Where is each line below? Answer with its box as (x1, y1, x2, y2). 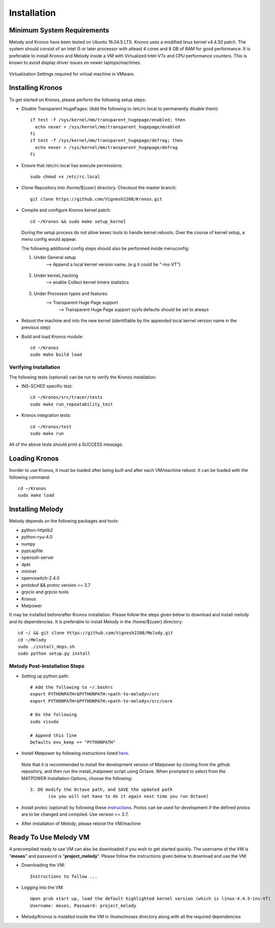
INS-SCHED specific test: (21, 383, 73, 389)
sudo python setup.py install (18, 651, 91, 656)
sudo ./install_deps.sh (18, 644, 75, 649)
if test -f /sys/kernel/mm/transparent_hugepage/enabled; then (30, 117, 186, 123)
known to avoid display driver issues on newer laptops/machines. (9, 59, 141, 66)
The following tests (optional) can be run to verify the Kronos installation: (9, 374, 157, 380)
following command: (9, 474, 51, 480)
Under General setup (33, 255, 76, 261)
